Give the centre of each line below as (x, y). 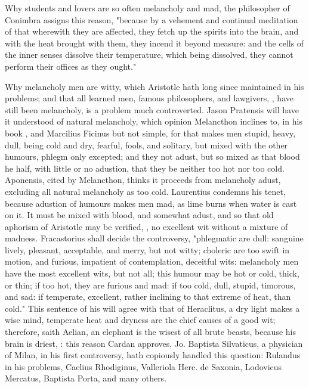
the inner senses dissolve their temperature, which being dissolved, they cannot (149, 55)
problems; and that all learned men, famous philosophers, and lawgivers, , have (149, 98)
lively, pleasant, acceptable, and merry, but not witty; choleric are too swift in (147, 249)
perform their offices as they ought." (71, 66)
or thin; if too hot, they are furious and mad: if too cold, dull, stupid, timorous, (150, 285)
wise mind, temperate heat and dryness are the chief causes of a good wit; (140, 320)
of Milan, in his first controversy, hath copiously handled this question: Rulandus (153, 355)
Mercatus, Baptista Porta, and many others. (86, 378)
